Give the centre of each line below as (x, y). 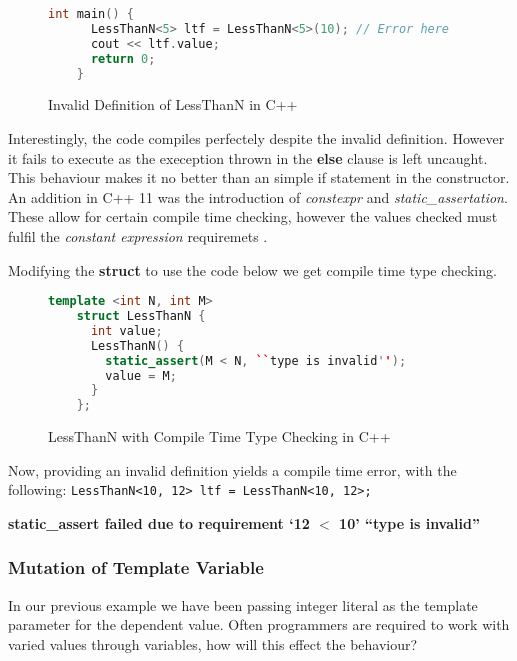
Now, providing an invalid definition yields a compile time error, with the (232, 469)
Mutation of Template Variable (136, 567)
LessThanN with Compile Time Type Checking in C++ (219, 436)
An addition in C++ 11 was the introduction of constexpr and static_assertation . (258, 196)
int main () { (91, 14)
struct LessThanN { (141, 316)
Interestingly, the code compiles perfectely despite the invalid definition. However (256, 137)
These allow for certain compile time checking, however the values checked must (253, 216)
